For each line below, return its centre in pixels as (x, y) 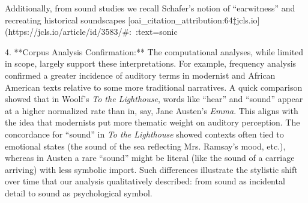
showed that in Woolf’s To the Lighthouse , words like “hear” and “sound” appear (154, 99)
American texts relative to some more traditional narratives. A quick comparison (154, 87)
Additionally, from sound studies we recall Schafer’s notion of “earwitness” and (150, 8)
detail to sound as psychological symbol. (79, 192)
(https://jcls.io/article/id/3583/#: (68, 32)
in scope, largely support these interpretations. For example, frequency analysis (151, 63)
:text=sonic (156, 32)
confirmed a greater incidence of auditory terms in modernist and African (140, 75)
